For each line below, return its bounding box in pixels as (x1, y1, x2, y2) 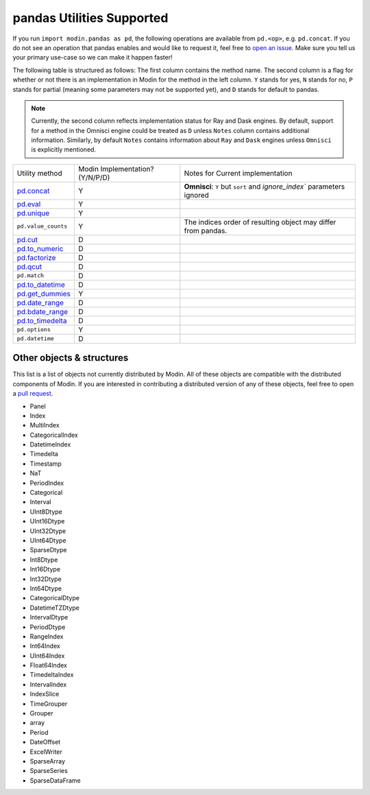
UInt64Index (29, 652, 65, 660)
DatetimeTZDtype (29, 604, 80, 612)
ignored (184, 190, 209, 200)
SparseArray (29, 757, 65, 765)
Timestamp (29, 460, 62, 468)
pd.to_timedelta (16, 316, 67, 325)
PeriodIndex (29, 479, 64, 487)
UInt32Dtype (29, 527, 66, 535)
